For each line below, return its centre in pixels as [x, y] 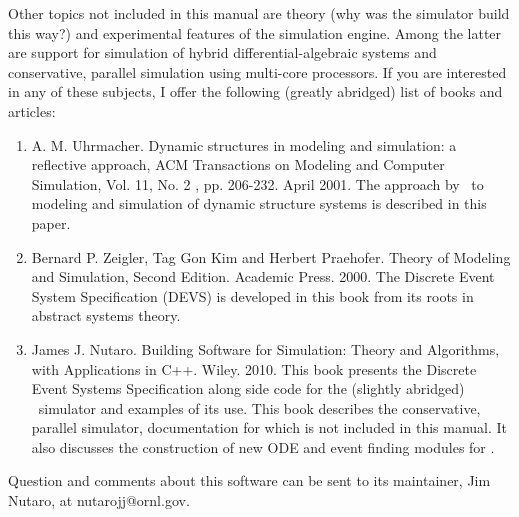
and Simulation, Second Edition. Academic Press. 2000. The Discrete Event [263, 276]
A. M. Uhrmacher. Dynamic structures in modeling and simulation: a [244, 144]
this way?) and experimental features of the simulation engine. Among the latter [255, 32]
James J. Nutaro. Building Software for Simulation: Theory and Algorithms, [265, 348]
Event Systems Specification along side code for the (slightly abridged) [248, 388]
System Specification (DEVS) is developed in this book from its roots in [252, 295]
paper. [51, 222]
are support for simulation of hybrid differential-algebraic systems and [222, 52]
